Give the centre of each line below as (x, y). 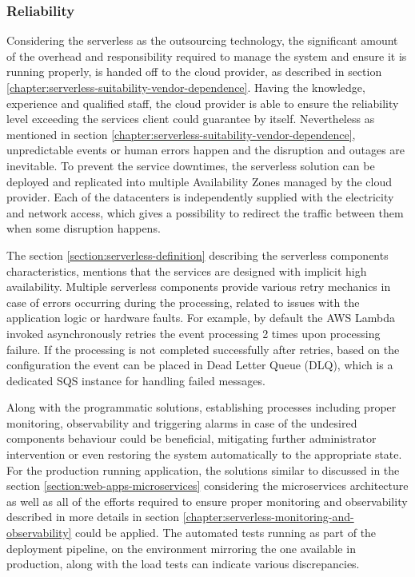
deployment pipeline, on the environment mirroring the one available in (181, 548)
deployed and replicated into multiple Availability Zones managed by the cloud (199, 181)
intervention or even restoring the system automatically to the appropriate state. (204, 454)
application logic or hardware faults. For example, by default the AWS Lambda (201, 318)
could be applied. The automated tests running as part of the (226, 533)
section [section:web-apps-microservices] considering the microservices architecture (207, 485)
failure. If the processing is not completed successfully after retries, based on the (203, 349)
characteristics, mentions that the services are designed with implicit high (187, 271)
